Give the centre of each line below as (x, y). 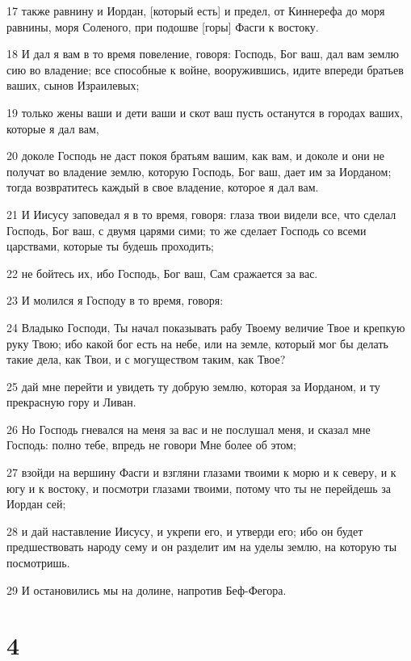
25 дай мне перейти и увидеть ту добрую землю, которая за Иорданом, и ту (193, 386)
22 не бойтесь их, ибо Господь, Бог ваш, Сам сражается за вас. (162, 273)
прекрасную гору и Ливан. (71, 402)
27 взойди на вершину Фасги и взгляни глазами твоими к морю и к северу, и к (201, 472)
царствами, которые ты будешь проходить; (110, 246)
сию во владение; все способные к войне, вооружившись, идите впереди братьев (205, 69)
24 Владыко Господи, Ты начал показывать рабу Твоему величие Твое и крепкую (206, 327)
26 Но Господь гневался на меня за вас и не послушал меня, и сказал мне (189, 429)
